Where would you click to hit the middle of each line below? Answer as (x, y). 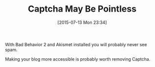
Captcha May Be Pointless (82, 9)
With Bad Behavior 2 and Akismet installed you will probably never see (76, 44)
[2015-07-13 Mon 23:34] (82, 22)
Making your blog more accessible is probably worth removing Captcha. (78, 59)
